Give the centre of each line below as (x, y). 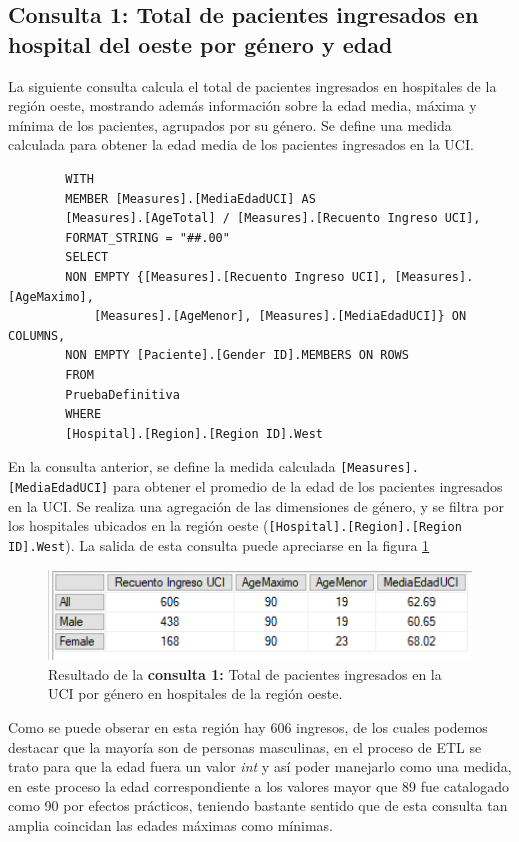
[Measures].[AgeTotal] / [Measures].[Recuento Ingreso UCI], (273, 218)
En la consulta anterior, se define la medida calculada (172, 466)
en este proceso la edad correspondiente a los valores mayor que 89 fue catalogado (259, 785)
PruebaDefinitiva (122, 394)
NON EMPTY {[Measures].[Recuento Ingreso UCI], (226, 276)
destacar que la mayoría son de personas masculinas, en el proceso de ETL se (245, 746)
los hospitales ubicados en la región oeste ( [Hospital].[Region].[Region (235, 525)
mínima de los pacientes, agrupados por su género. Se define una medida (230, 124)
